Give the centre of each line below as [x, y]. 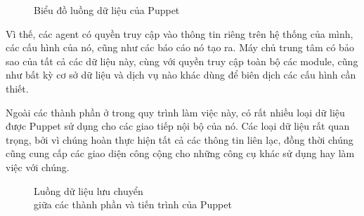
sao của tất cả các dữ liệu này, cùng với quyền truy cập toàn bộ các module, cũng [182, 61]
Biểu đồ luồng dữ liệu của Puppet [107, 10]
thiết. [17, 88]
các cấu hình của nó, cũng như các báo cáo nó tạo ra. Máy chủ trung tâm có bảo [180, 47]
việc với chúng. [38, 167]
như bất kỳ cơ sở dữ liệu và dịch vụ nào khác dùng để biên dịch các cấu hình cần [181, 75]
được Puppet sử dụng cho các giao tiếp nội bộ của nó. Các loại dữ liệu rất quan [178, 126]
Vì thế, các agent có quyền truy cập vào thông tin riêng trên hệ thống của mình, [180, 33]
